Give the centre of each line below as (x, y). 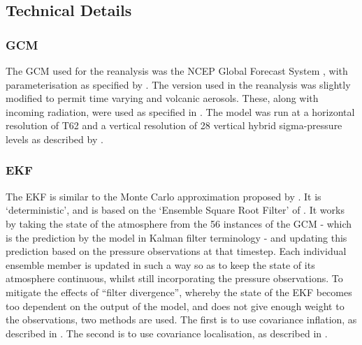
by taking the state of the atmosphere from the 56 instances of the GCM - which (179, 223)
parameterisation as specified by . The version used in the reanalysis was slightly (178, 84)
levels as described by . (55, 139)
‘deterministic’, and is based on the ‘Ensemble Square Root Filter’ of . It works (175, 210)
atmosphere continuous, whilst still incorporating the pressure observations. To (174, 278)
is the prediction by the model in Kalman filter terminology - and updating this (176, 237)
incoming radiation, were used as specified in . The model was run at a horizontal (180, 111)
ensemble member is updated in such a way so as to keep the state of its (160, 264)
